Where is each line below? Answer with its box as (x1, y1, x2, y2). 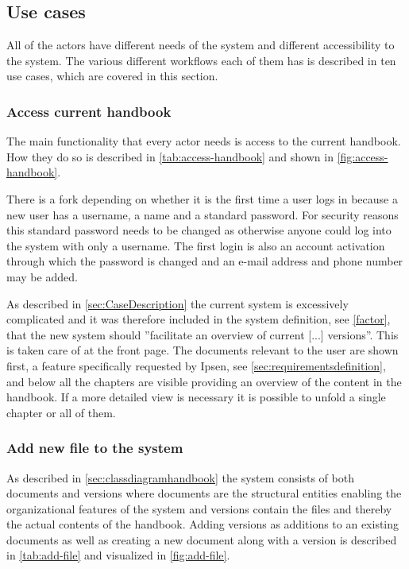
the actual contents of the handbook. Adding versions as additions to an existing (6, 516, 399, 532)
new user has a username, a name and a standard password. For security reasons (6, 206, 399, 223)
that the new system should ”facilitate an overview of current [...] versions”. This (6, 326, 399, 343)
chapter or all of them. (6, 404, 116, 420)
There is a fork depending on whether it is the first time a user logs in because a (6, 190, 398, 207)
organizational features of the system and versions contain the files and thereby (6, 500, 392, 517)
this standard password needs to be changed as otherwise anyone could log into (6, 222, 392, 238)
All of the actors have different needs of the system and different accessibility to (6, 37, 395, 53)
